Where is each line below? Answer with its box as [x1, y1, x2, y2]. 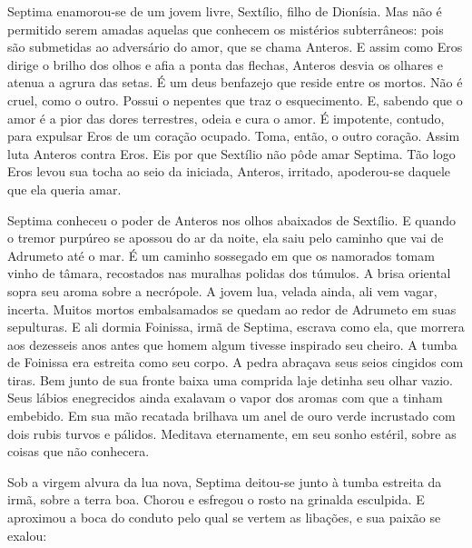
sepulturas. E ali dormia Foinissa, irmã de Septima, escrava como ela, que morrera [7, 317, 465, 336]
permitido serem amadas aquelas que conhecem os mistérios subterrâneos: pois [7, 19, 444, 38]
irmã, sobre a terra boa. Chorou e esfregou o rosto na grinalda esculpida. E [7, 490, 425, 509]
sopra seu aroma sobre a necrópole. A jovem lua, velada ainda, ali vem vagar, [7, 281, 438, 300]
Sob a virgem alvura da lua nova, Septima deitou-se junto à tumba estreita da [7, 472, 442, 491]
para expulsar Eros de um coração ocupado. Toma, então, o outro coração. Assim [7, 126, 460, 145]
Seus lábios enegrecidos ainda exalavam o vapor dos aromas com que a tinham [7, 388, 443, 407]
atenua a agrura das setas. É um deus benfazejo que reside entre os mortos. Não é [7, 73, 463, 92]
